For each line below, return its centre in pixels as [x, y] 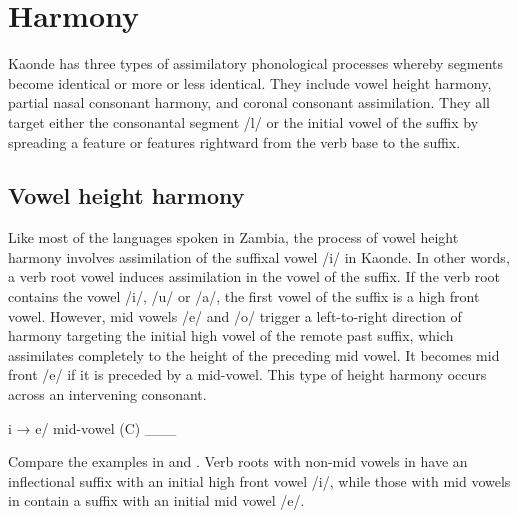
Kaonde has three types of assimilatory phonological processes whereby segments [256, 63]
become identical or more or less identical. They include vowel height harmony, [250, 82]
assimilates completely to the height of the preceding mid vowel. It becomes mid [254, 354]
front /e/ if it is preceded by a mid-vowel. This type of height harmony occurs [247, 374]
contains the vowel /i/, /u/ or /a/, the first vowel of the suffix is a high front [244, 296]
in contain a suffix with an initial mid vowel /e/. [156, 500]
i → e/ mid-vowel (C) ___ [92, 427]
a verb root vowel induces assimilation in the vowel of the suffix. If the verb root [254, 276]
